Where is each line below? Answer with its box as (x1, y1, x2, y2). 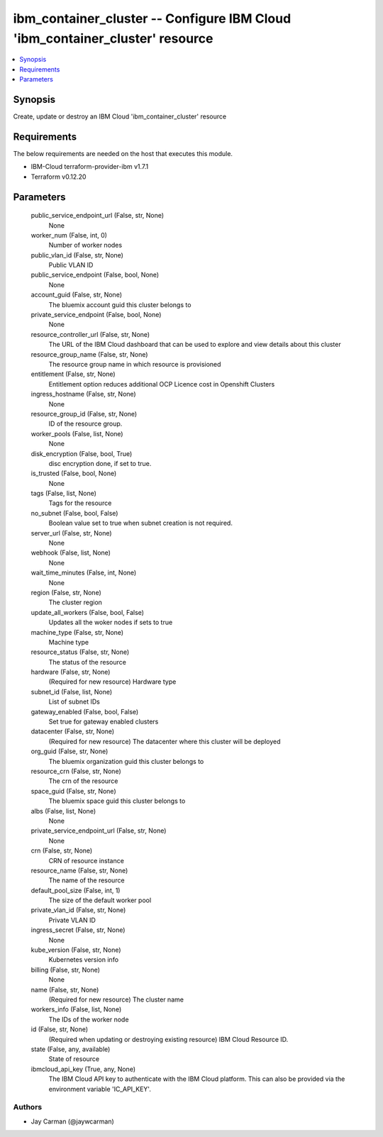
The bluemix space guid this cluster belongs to (48, 797, 186, 805)
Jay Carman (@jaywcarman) (30, 1117, 115, 1126)
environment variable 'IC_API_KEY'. (48, 1085, 152, 1093)
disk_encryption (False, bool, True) (30, 449, 133, 457)
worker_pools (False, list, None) (30, 429, 123, 438)
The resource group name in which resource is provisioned (48, 360, 221, 368)
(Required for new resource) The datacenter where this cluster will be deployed (48, 737, 281, 745)
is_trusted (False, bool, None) (30, 469, 117, 478)
